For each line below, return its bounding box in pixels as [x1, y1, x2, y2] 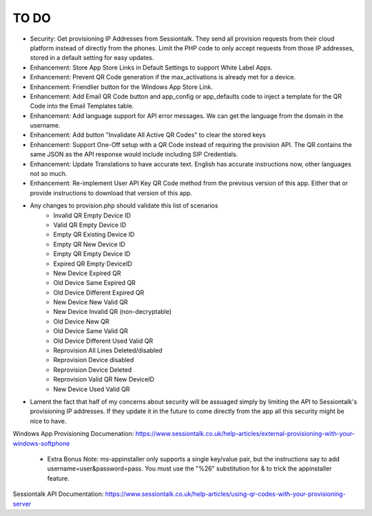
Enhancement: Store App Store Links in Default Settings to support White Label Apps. [30, 63, 273, 72]
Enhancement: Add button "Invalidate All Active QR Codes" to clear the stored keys [30, 131, 266, 139]
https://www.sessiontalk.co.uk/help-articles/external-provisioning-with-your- [135, 430, 355, 438]
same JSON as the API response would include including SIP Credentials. [30, 150, 238, 159]
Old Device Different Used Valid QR [53, 337, 154, 345]
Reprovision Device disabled [53, 356, 134, 364]
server [12, 499, 32, 508]
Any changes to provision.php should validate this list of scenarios [30, 201, 218, 210]
